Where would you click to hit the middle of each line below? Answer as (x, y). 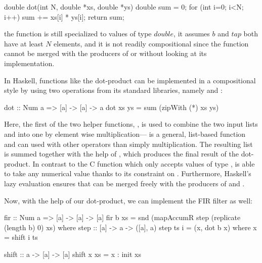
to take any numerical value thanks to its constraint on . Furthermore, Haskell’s (128, 173)
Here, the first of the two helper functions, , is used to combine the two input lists (131, 124)
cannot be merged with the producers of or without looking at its (105, 53)
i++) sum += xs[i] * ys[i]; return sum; (64, 16)
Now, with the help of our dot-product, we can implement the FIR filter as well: (128, 200)
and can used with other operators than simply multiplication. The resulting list (128, 144)
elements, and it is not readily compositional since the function (151, 43)
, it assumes (192, 34)
